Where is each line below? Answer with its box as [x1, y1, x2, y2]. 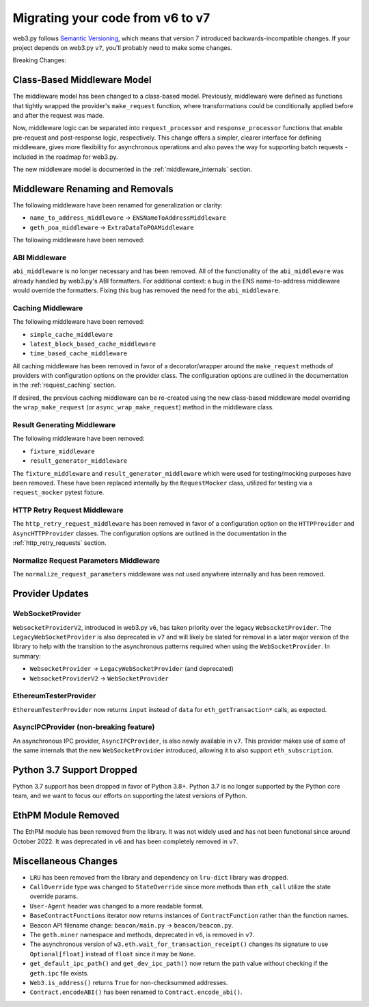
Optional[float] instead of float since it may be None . [29, 949, 196, 958]
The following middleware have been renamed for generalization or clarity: [12, 201, 223, 209]
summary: [12, 652, 41, 660]
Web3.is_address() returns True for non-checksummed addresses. [29, 978, 228, 986]
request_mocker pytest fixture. [12, 488, 105, 496]
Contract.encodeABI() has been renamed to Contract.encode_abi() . [29, 988, 243, 996]
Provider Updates [12, 588, 89, 600]
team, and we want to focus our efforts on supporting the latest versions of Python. [12, 791, 247, 800]
